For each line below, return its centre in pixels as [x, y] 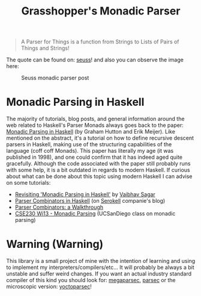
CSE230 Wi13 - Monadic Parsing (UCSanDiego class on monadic [95, 214]
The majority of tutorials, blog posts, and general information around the [95, 119]
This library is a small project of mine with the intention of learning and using [101, 261]
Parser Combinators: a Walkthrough [59, 207]
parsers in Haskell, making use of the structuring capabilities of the [89, 144]
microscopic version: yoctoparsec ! [49, 286]
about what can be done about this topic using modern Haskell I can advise [99, 176]
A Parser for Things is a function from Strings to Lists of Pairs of [100, 42]
